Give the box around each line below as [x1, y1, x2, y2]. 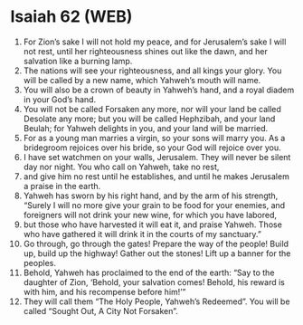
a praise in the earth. [23, 180, 101, 191]
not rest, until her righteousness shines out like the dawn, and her [23, 45, 268, 56]
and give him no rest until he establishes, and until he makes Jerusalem [23, 170, 290, 182]
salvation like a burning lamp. [23, 55, 133, 66]
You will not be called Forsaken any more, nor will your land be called [23, 103, 281, 114]
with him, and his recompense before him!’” [23, 286, 186, 297]
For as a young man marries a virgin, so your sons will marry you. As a [23, 132, 286, 143]
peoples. [23, 257, 57, 268]
